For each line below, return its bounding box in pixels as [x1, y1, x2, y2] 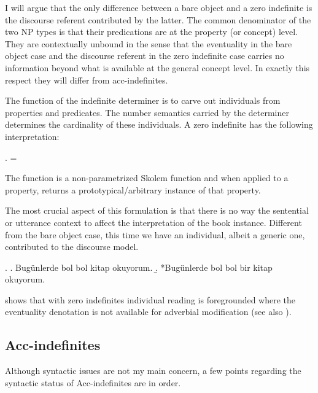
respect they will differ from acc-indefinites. [5, 73, 168, 86]
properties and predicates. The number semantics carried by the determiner [5, 106, 289, 119]
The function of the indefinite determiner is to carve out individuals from [5, 94, 281, 107]
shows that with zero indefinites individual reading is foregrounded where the [5, 293, 296, 306]
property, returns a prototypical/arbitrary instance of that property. [5, 183, 261, 196]
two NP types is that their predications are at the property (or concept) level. [5, 25, 298, 38]
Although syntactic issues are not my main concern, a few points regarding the [5, 364, 301, 377]
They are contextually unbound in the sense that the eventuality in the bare [5, 37, 292, 50]
